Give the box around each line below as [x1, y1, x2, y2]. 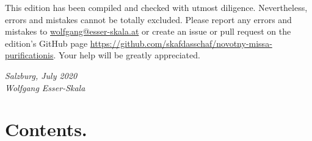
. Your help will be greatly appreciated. [53, 49, 200, 61]
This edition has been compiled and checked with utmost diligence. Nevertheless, [5, 1, 308, 13]
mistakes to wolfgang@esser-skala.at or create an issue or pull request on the [5, 25, 291, 38]
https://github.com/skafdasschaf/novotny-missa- [90, 36, 272, 49]
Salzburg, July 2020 [5, 69, 78, 81]
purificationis [5, 49, 54, 61]
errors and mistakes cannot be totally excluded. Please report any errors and [5, 13, 292, 26]
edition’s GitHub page [5, 36, 88, 49]
